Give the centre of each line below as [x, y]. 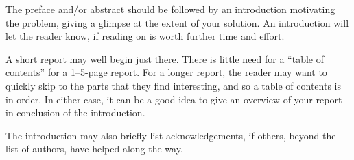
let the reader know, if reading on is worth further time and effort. [145, 36]
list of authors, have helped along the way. [94, 149]
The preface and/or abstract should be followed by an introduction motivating [170, 9]
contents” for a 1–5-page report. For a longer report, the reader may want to [166, 72]
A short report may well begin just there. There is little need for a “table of [165, 58]
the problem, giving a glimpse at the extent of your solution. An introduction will [177, 22]
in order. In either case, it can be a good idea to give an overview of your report [174, 99]
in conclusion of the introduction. [75, 112]
